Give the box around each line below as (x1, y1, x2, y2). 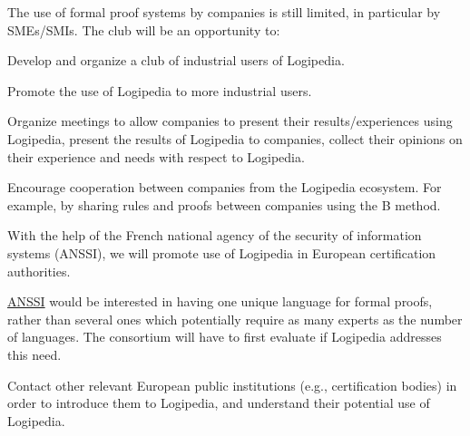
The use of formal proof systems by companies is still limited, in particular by (7, 3, 441, 21)
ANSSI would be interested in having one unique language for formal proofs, (7, 292, 433, 311)
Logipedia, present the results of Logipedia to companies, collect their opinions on (7, 129, 463, 148)
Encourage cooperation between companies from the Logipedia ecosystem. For (7, 178, 442, 197)
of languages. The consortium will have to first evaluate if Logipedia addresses (7, 327, 442, 346)
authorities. (7, 261, 71, 280)
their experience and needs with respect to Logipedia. (7, 147, 305, 166)
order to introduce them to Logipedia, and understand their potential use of (7, 393, 430, 412)
